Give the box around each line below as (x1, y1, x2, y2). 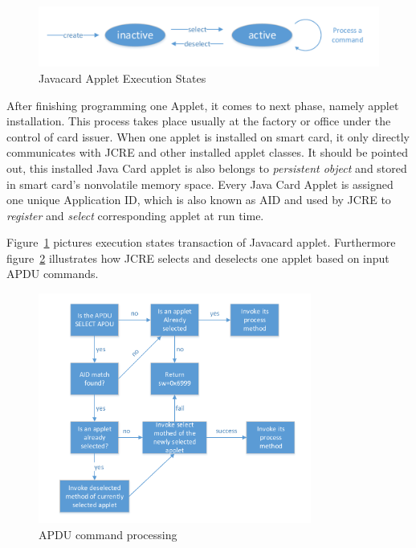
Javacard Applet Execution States (39, 69, 206, 86)
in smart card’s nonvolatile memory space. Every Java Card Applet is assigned (6, 175, 394, 192)
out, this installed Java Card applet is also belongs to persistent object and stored (6, 159, 407, 176)
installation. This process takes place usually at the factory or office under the (6, 112, 391, 129)
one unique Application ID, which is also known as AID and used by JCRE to (6, 191, 391, 208)
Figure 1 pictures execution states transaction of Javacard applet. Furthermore (6, 234, 396, 251)
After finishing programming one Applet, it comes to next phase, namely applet (6, 96, 399, 113)
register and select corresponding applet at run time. (6, 207, 264, 223)
